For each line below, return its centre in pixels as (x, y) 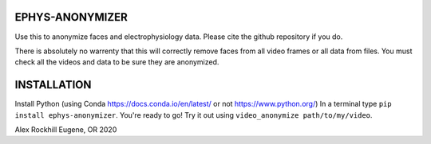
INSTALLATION (53, 85)
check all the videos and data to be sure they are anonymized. (117, 62)
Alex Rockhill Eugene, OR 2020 (66, 129)
